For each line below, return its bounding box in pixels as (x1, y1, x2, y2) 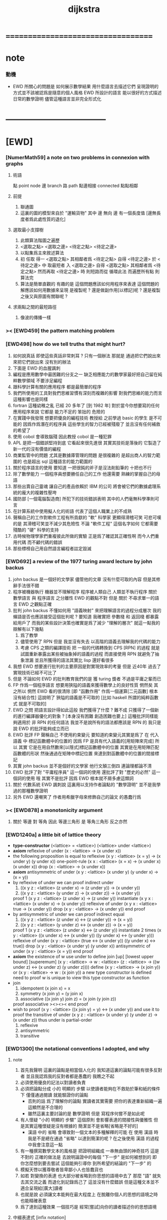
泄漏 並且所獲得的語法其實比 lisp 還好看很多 (24, 657, 114, 663)
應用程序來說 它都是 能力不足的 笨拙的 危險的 (12, 408, 105, 414)
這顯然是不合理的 (27, 1104, 63, 1110)
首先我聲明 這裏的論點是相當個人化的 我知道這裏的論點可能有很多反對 (20, 1067, 163, 1073)
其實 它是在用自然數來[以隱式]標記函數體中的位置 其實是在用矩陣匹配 (18, 744, 160, 750)
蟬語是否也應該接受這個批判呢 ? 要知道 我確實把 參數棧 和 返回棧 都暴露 (12, 613, 159, 619)
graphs (5, 160, 23, 167)
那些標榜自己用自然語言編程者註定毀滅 (12, 545, 91, 551)
